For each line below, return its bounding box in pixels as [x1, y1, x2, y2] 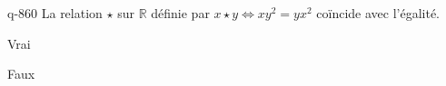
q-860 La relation [7, 4, 103, 22]
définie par [151, 4, 210, 22]
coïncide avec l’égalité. [316, 4, 441, 22]
